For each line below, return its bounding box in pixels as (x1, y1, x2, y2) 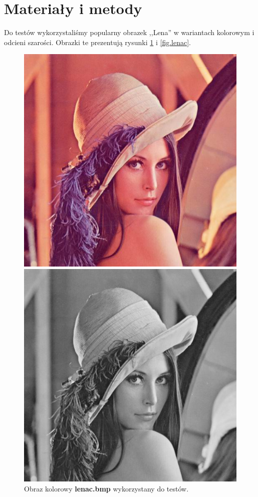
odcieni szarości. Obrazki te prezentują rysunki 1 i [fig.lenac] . (4, 37, 191, 47)
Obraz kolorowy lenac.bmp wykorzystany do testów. (24, 483, 189, 493)
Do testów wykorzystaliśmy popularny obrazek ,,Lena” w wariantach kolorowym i (4, 27, 254, 38)
